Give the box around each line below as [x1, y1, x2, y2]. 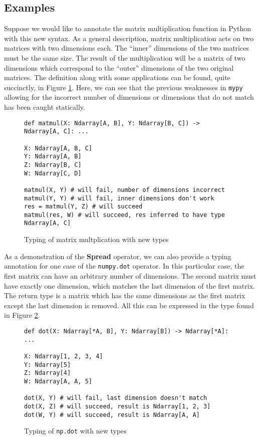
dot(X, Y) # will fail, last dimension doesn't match [24, 394, 207, 402]
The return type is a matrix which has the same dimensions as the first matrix [4, 290, 245, 301]
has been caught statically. [4, 102, 85, 112]
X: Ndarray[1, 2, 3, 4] [24, 352, 103, 360]
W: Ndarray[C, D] [24, 169, 82, 177]
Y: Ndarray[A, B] [24, 153, 82, 160]
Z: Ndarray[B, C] [24, 161, 82, 168]
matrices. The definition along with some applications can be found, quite [4, 72, 230, 83]
